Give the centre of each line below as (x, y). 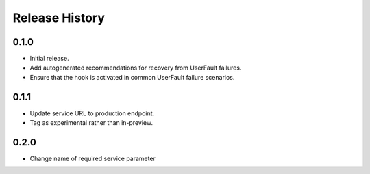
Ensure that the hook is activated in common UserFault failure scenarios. (132, 77)
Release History (59, 18)
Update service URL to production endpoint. (92, 113)
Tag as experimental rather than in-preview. (91, 123)
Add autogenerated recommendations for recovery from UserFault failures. (136, 68)
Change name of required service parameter (92, 159)
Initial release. (49, 59)
